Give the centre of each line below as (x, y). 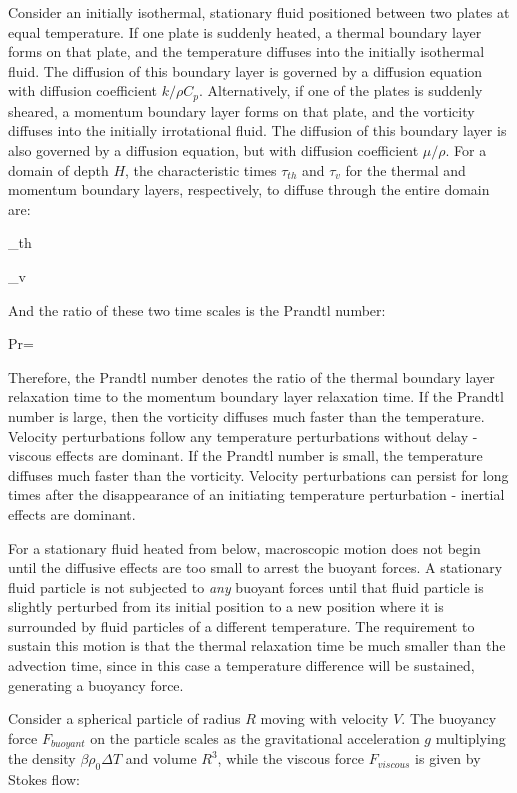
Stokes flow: (44, 779)
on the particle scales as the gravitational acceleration (255, 737)
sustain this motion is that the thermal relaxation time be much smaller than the (257, 645)
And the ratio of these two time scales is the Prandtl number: (197, 309)
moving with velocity (324, 718)
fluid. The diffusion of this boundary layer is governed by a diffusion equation (245, 70)
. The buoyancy (449, 718)
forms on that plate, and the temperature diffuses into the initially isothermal (246, 51)
